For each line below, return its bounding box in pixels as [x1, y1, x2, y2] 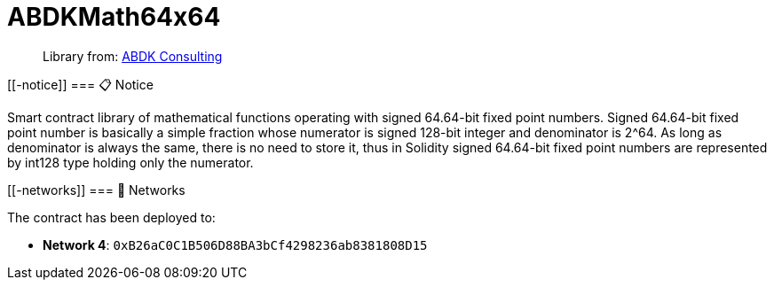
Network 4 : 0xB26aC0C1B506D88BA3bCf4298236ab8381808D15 [43, 237, 428, 252]
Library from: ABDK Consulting [43, 48, 223, 64]
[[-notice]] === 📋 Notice [7, 76, 154, 92]
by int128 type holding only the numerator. [7, 154, 254, 170]
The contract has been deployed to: [7, 209, 216, 225]
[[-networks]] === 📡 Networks [7, 182, 186, 198]
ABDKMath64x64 [7, 2, 221, 32]
